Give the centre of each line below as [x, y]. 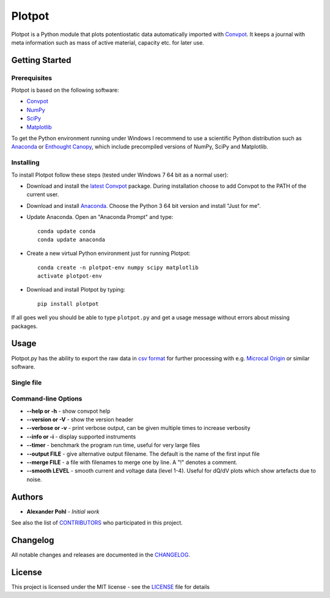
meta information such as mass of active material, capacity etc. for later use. [108, 42]
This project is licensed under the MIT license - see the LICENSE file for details [111, 586]
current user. [43, 194]
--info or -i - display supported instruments [81, 437]
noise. [34, 479]
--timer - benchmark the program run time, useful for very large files [113, 445]
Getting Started [41, 60]
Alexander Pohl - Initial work [63, 511]
